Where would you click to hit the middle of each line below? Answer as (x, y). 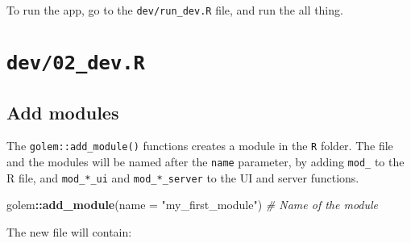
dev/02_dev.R (76, 63)
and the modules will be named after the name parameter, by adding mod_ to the (205, 162)
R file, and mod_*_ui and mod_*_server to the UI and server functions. (183, 177)
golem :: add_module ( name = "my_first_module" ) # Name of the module (193, 205)
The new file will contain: (69, 231)
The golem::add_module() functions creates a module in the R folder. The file (200, 146)
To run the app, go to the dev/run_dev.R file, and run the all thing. (175, 10)
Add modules (63, 112)
